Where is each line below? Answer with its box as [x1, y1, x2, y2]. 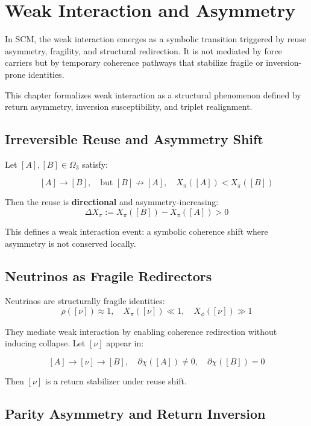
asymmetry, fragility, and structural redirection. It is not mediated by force [5, 44, 282, 57]
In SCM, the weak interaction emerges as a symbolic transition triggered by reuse [5, 33, 306, 45]
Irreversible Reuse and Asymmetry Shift [5, 130, 263, 148]
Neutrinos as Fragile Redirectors [5, 266, 212, 285]
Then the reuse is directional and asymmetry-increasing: [5, 196, 219, 208]
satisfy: [82, 157, 108, 170]
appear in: [106, 337, 144, 349]
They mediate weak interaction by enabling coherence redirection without [5, 325, 277, 337]
